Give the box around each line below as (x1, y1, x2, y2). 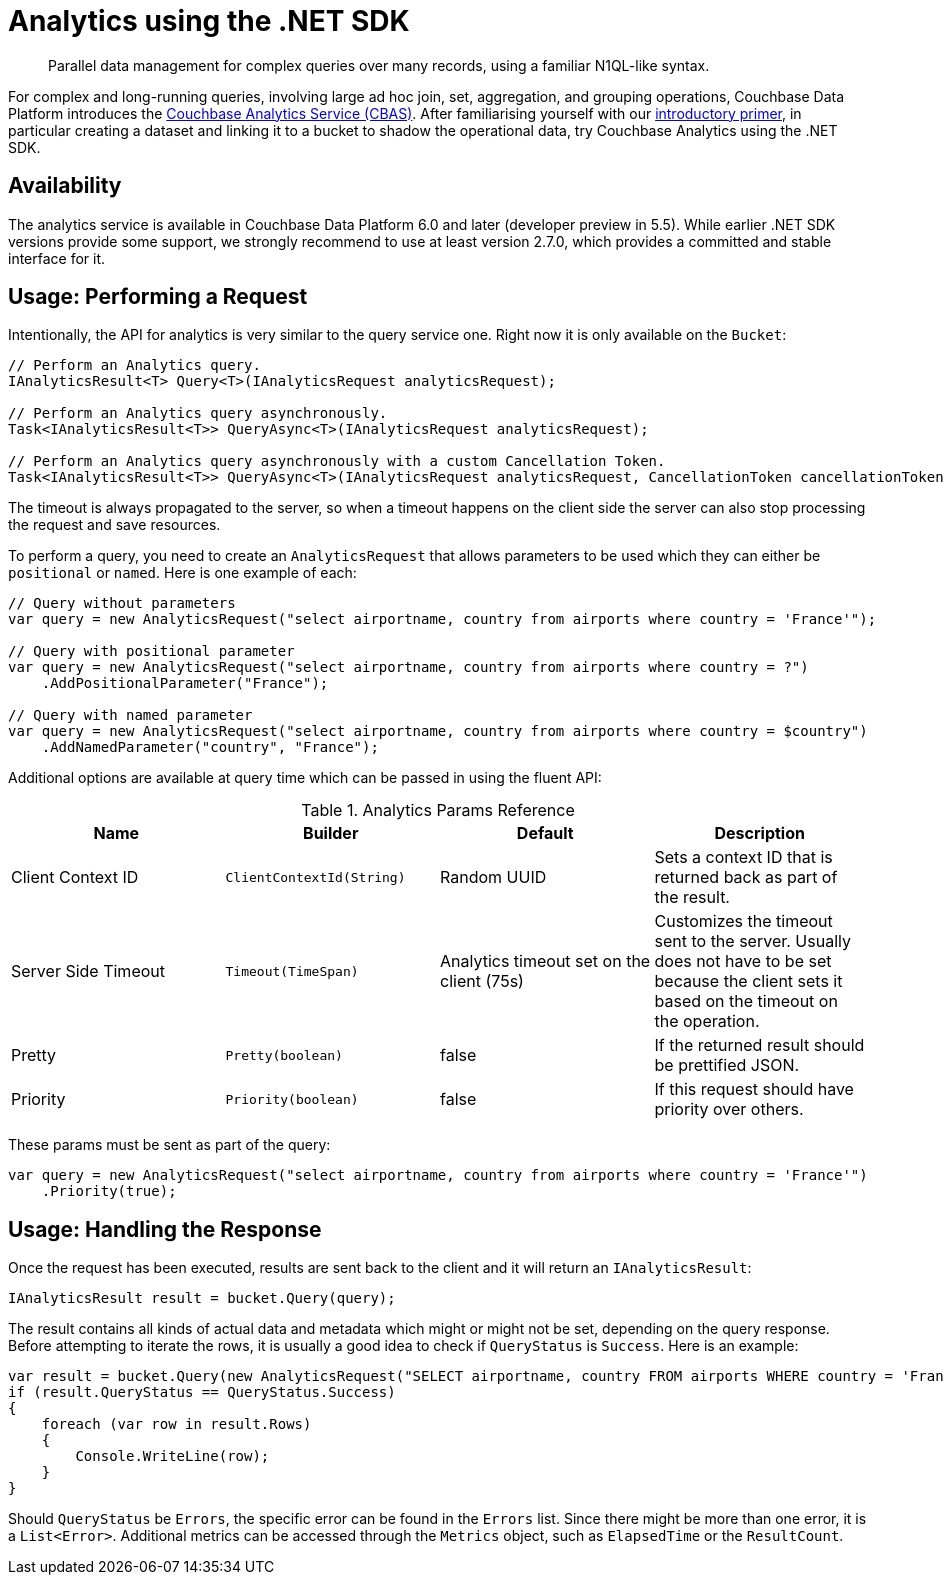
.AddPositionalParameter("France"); (41, 675, 329, 692)
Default (516, 823, 574, 844)
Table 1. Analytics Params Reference (301, 800, 575, 821)
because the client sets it (654, 971, 843, 992)
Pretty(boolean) (225, 1047, 343, 1063)
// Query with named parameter (8, 707, 253, 724)
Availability (8, 173, 122, 199)
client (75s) (440, 971, 524, 992)
